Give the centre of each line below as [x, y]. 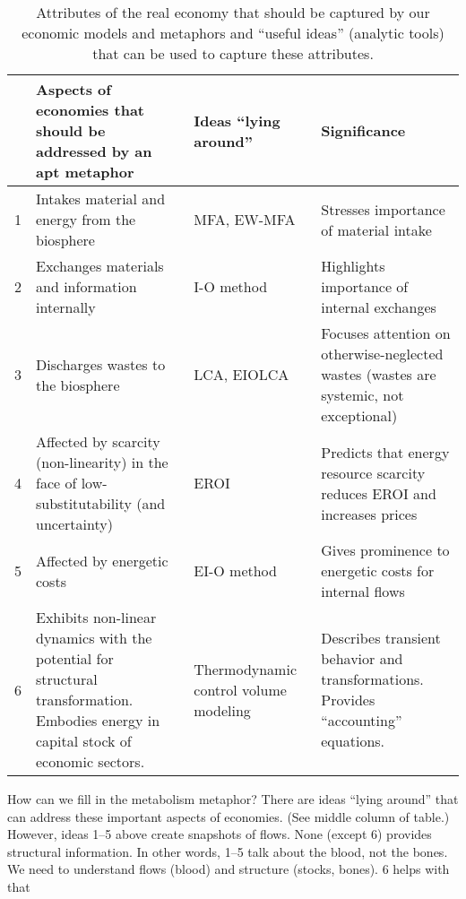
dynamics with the [94, 638]
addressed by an [94, 151]
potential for [75, 658]
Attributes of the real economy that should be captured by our [233, 12]
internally [66, 307]
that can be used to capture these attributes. [233, 53]
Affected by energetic [102, 560]
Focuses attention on [386, 333]
